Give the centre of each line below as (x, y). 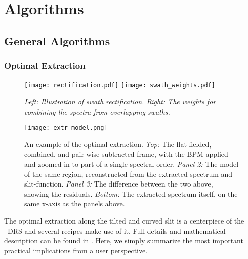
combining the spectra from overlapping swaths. (97, 111)
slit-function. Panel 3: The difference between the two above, (119, 184)
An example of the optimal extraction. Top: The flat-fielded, (118, 144)
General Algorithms (57, 40)
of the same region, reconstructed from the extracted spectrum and (129, 174)
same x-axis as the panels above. (75, 203)
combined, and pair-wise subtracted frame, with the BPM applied (126, 154)
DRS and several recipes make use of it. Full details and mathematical (116, 230)
